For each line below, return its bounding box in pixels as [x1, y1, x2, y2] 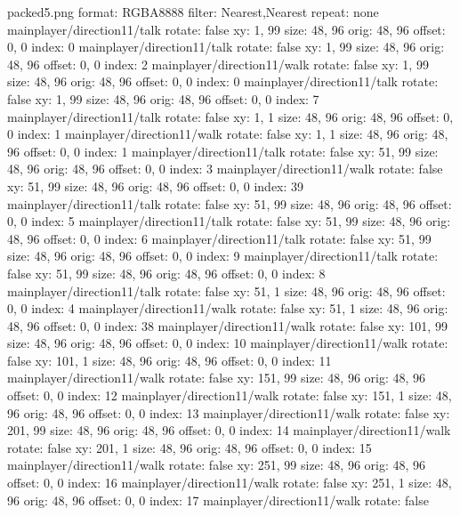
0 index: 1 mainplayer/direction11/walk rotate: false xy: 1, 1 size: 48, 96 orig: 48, [7, 125, 448, 143]
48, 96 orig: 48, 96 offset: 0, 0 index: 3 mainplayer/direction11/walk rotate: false [7, 159, 443, 178]
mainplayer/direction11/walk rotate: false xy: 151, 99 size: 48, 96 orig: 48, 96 [7, 368, 426, 387]
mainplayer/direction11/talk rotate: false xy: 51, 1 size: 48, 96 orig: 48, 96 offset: [7, 281, 446, 300]
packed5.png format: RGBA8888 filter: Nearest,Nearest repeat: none [7, 3, 379, 20]
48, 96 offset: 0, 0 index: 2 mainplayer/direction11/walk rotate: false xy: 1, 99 [7, 54, 429, 73]
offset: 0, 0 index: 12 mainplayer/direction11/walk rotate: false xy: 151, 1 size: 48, [7, 386, 452, 405]
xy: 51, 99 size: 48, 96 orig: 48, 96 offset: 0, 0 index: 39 [7, 176, 304, 195]
